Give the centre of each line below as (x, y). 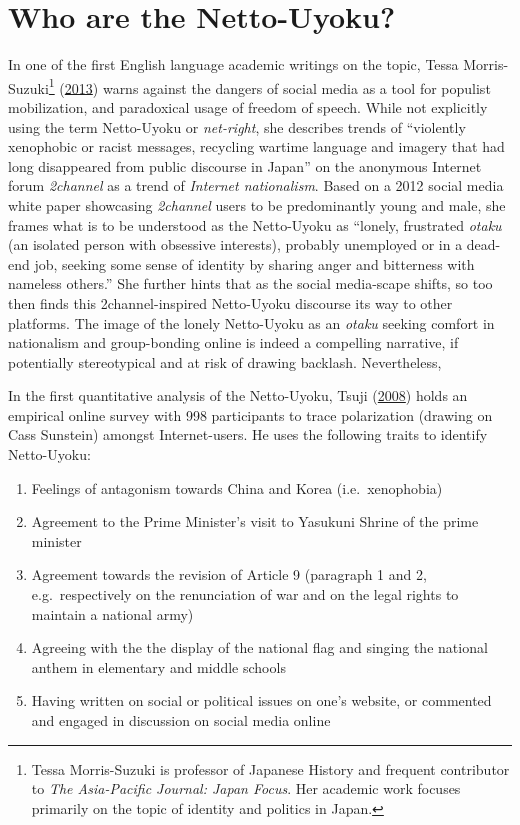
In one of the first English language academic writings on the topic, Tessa (233, 64)
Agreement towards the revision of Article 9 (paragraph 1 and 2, (229, 574)
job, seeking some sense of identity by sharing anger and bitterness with (254, 263)
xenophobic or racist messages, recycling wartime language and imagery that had (256, 146)
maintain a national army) (112, 613)
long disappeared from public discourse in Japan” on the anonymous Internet (245, 165)
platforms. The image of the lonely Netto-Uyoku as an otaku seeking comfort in (251, 322)
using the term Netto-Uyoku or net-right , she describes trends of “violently (237, 126)
